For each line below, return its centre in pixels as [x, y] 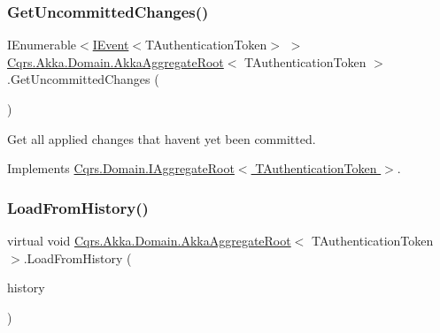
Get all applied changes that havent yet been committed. [162, 138]
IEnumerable [42, 45]
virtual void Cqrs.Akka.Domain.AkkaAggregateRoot [149, 240]
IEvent [111, 45]
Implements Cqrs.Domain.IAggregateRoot [121, 168]
